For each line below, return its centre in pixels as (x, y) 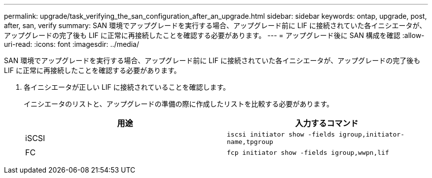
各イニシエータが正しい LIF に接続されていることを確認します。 (127, 87)
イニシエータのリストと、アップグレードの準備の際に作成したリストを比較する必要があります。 (179, 104)
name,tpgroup (250, 142)
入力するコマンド (327, 123)
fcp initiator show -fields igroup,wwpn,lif (308, 152)
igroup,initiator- (372, 134)
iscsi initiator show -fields (281, 134)
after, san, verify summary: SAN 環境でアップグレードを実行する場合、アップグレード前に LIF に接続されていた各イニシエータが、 (215, 25)
